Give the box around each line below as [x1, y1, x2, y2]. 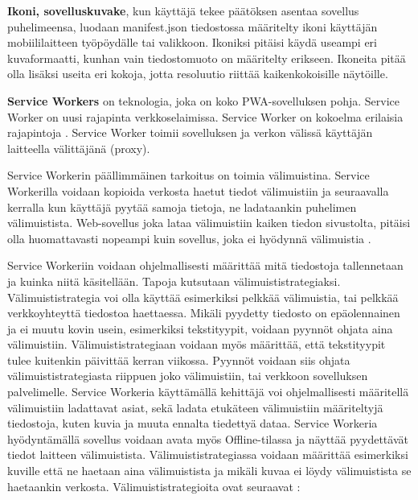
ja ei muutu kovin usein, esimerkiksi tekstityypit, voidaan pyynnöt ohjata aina [7, 320, 393, 337]
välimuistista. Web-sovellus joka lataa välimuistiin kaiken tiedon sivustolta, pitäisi [7, 214, 411, 231]
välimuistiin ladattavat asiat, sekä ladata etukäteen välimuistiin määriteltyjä [7, 399, 383, 415]
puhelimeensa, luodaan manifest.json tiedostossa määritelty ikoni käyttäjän [7, 18, 378, 35]
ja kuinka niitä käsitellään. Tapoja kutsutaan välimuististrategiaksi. [7, 272, 341, 289]
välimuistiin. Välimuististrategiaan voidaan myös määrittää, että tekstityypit [7, 336, 386, 353]
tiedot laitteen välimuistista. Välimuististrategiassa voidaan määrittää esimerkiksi [7, 446, 408, 463]
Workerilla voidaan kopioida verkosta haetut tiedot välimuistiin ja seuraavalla [7, 182, 389, 199]
